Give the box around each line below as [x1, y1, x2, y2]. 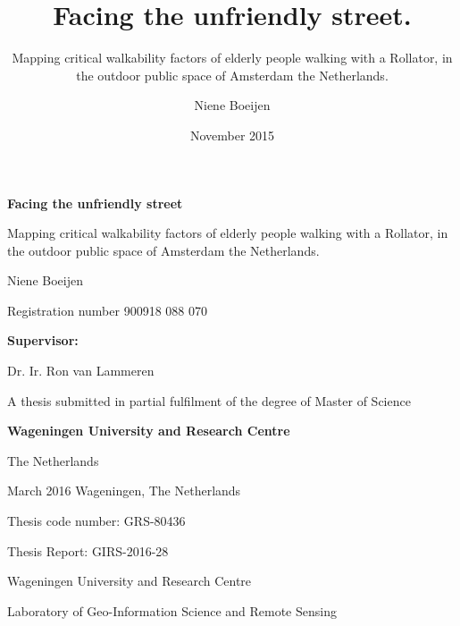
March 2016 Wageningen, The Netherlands [7, 481, 241, 500]
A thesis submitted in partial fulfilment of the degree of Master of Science [7, 391, 411, 410]
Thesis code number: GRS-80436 [7, 512, 186, 530]
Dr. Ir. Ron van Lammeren [7, 361, 155, 380]
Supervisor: [7, 331, 79, 350]
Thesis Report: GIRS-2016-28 [7, 541, 169, 560]
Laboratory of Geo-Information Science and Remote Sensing [7, 601, 337, 620]
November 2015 [189, 125, 275, 144]
